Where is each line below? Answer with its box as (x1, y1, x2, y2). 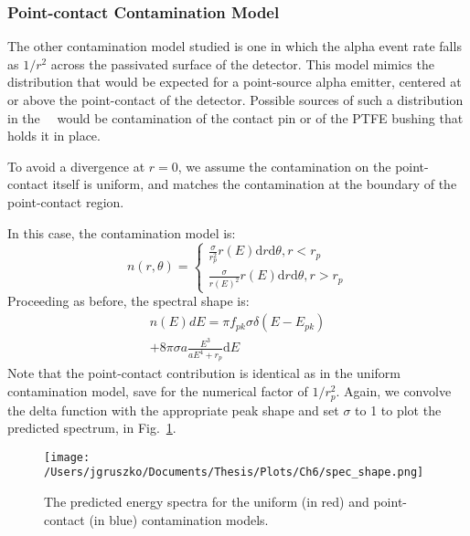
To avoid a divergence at (7, 156, 145, 175)
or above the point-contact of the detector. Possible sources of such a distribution (7, 90, 464, 109)
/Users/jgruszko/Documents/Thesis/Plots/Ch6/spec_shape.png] (44, 466, 424, 479)
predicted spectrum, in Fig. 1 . (7, 418, 176, 437)
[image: (44, 450, 91, 464)
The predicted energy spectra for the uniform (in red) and (44, 492, 369, 511)
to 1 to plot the (355, 400, 442, 419)
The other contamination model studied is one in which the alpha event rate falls (7, 37, 462, 56)
